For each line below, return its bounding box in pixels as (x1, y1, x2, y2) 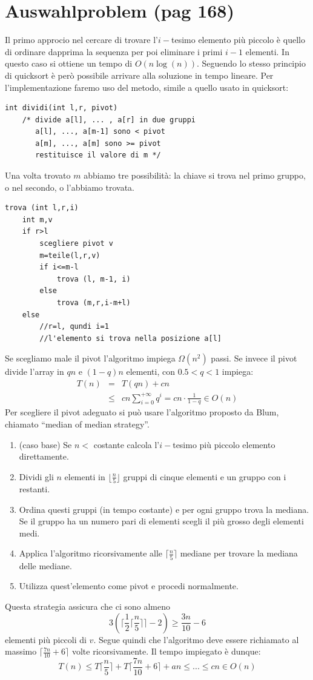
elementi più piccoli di (5, 633, 87, 645)
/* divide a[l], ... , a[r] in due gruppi (22, 115, 196, 124)
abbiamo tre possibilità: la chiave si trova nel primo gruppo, (84, 169, 306, 182)
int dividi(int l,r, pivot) (5, 104, 118, 113)
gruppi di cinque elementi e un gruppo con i (123, 470, 286, 483)
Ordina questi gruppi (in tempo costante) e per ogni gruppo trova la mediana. (19, 503, 309, 515)
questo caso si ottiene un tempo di (5, 57, 133, 70)
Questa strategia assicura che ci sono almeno (5, 599, 171, 612)
